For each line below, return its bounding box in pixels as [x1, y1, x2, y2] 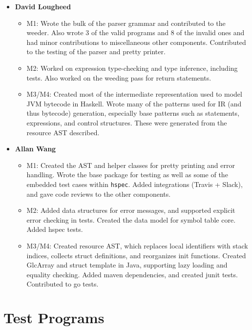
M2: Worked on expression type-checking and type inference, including [26, 62, 238, 73]
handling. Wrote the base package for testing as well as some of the [26, 169, 228, 180]
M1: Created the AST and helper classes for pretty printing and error [26, 160, 235, 170]
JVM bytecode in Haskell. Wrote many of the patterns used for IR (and [26, 98, 242, 108]
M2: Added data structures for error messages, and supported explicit [26, 205, 235, 215]
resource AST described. [26, 127, 100, 137]
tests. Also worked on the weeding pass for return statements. [26, 72, 211, 82]
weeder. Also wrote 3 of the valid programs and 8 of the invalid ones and [26, 27, 245, 38]
